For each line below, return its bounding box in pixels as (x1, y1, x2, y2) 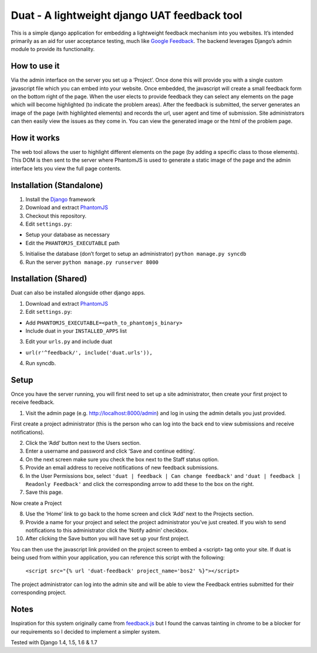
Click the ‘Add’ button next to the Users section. (25, 440, 141, 447)
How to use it (11, 61, 60, 71)
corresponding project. (11, 589, 67, 596)
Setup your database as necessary (25, 231, 110, 238)
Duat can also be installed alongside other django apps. (11, 289, 146, 296)
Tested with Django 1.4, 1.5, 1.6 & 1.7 (11, 638, 97, 646)
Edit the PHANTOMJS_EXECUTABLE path (25, 239, 120, 246)
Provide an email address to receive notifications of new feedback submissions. (25, 464, 219, 471)
